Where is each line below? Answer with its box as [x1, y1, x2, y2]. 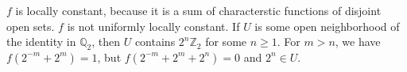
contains [134, 33, 176, 50]
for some [205, 33, 247, 50]
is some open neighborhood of [254, 17, 400, 34]
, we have [335, 33, 381, 50]
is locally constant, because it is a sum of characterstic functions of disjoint [15, 2, 382, 18]
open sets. [6, 17, 55, 34]
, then [91, 33, 121, 50]
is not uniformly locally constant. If [67, 17, 240, 34]
